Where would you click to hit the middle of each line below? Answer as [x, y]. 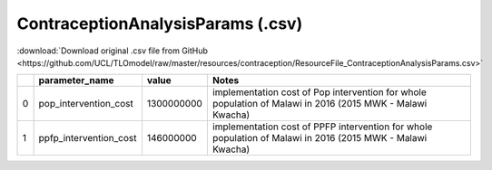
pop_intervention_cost [86, 104]
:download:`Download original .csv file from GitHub [113, 51]
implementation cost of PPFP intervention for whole [322, 127]
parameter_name [76, 80]
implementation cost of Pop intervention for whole [319, 92]
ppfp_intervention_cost [88, 138]
